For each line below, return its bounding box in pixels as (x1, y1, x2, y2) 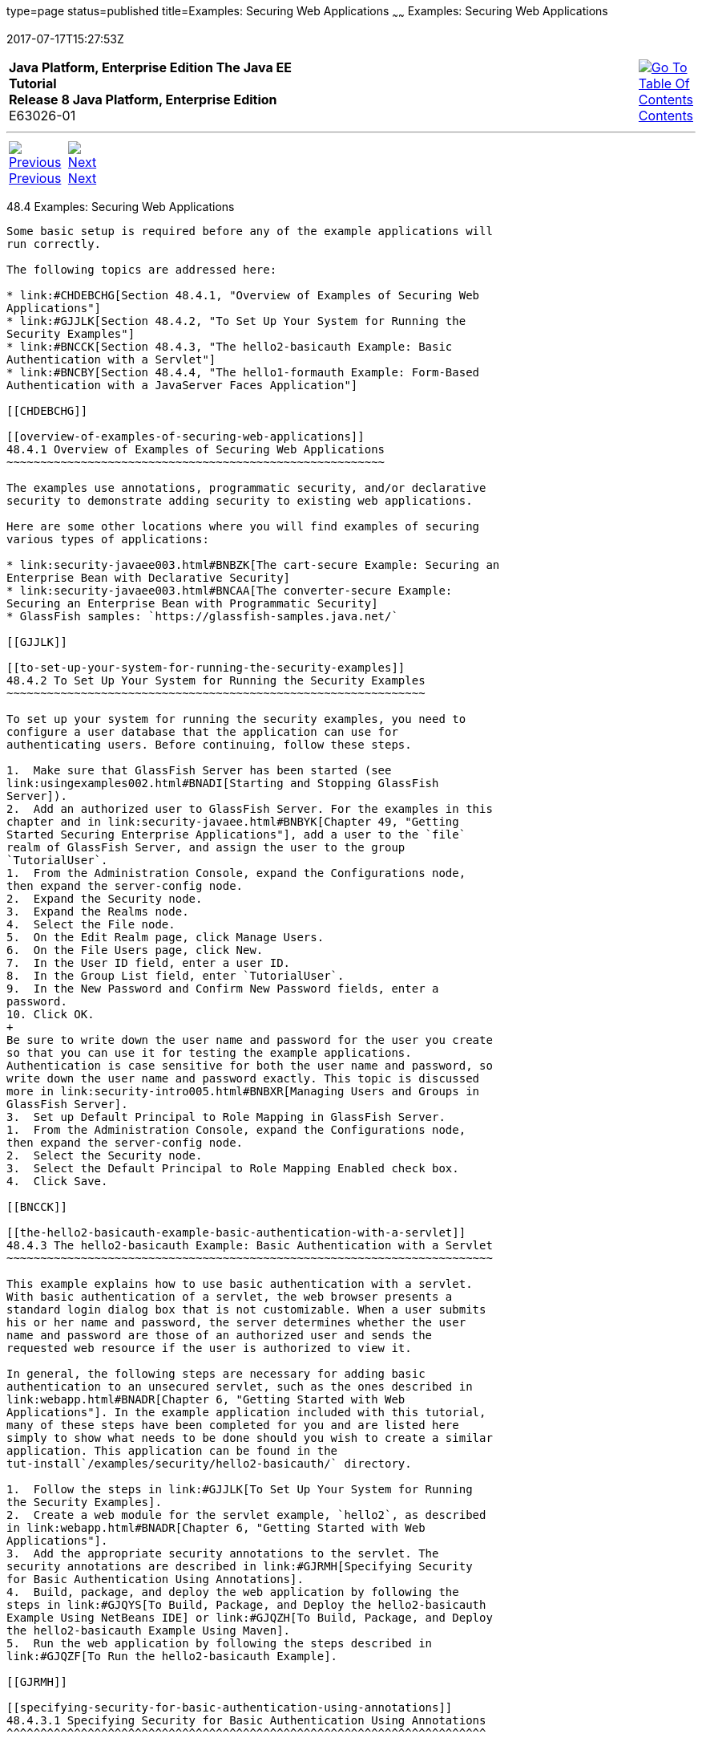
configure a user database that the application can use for (6, 725, 398, 738)
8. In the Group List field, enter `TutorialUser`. (6, 968, 345, 982)
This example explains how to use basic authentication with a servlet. (6, 1277, 473, 1290)
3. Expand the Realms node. (6, 904, 189, 918)
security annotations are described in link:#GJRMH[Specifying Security (6, 1559, 473, 1573)
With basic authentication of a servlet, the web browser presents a (6, 1289, 453, 1303)
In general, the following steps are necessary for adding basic (6, 1366, 426, 1380)
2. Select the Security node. (6, 1148, 203, 1162)
